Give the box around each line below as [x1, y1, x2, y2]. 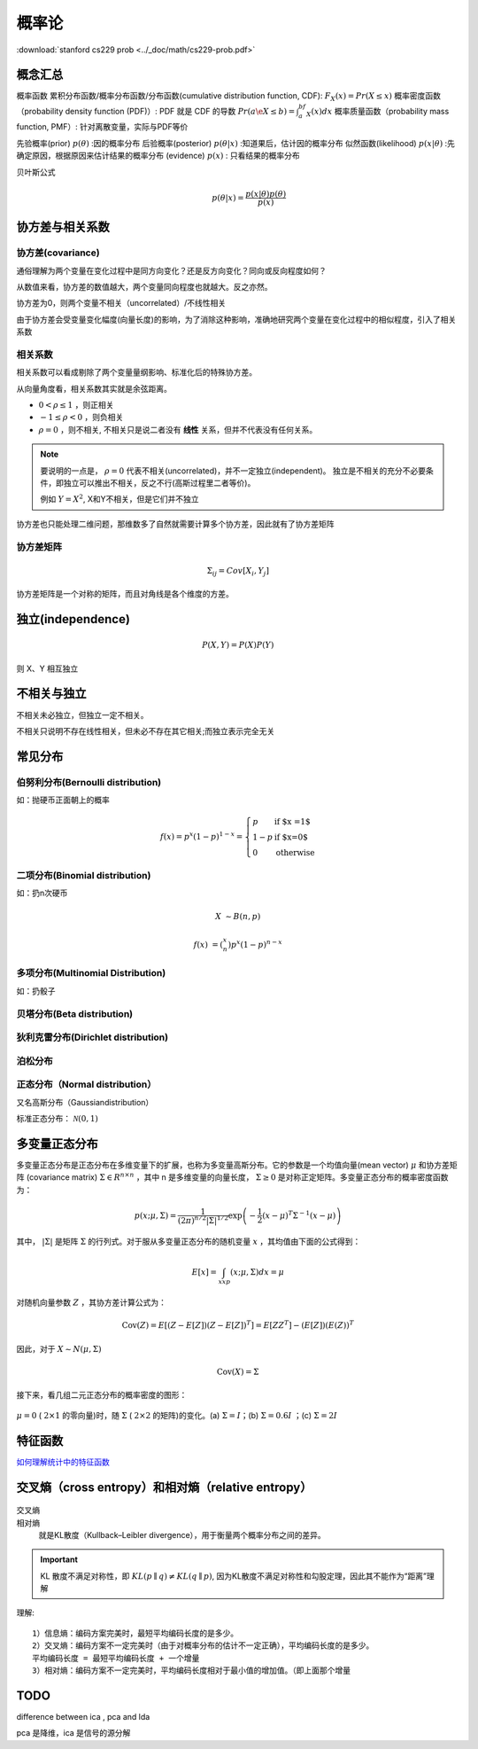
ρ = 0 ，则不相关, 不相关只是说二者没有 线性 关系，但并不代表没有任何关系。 [38, 424, 318, 434]
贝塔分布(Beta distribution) [16, 1007, 133, 1019]
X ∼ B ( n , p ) [215, 911, 261, 921]
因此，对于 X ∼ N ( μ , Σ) [16, 1343, 102, 1354]
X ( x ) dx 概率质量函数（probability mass [305, 105, 450, 119]
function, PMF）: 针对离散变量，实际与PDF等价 [16, 121, 189, 132]
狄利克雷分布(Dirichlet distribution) [16, 1031, 168, 1043]
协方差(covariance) [16, 246, 101, 259]
